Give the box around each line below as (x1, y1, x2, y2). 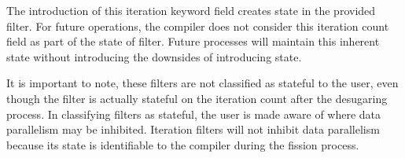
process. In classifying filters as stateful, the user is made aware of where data (6, 105, 381, 122)
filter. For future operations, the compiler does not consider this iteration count (6, 17, 389, 34)
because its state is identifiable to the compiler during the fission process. (6, 136, 359, 152)
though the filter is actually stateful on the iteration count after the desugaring (6, 90, 388, 106)
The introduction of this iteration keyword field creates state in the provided (6, 2, 376, 18)
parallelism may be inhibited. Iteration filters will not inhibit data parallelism (6, 121, 380, 138)
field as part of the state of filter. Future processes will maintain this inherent (6, 33, 380, 50)
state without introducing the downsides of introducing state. (6, 48, 302, 64)
